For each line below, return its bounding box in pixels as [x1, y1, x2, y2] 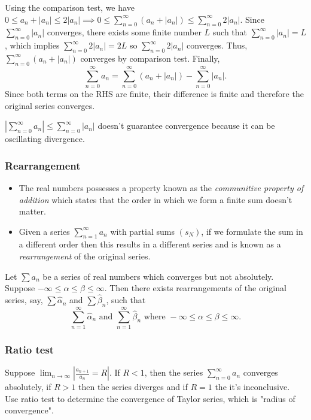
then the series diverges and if [78, 380, 188, 393]
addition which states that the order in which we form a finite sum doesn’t [19, 193, 292, 206]
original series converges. [5, 99, 95, 111]
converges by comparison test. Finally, [80, 52, 220, 64]
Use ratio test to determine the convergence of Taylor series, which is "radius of [5, 392, 295, 404]
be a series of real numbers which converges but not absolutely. [42, 270, 274, 282]
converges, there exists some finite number [47, 26, 202, 38]
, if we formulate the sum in [201, 225, 303, 237]
